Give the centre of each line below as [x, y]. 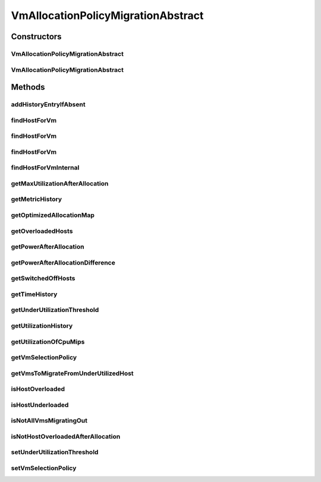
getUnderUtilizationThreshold [55, 310]
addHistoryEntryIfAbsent [48, 105]
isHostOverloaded [38, 389]
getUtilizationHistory [42, 326]
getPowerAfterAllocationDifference [63, 263]
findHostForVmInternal [45, 168]
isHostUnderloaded [40, 405]
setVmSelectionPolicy [44, 468]
